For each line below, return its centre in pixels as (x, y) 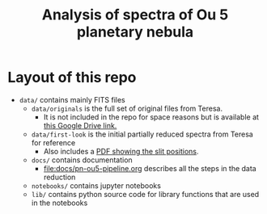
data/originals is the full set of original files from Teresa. (127, 108)
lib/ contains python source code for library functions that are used (145, 194)
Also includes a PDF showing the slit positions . (121, 151)
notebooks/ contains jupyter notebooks (96, 185)
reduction (59, 177)
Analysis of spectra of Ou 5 (135, 15)
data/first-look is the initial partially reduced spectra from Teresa (142, 134)
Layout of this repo (72, 78)
